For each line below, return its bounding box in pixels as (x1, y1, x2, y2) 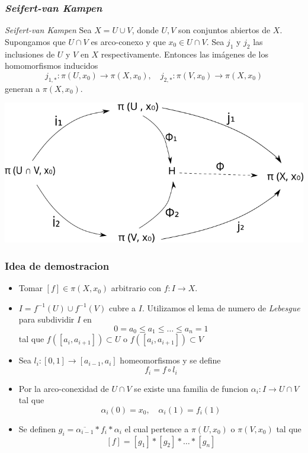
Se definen (18, 422, 56, 435)
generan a (5, 82, 40, 94)
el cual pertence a (124, 422, 189, 435)
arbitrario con (111, 282, 161, 294)
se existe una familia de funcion (134, 382, 249, 394)
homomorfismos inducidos (5, 59, 98, 72)
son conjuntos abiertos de (178, 24, 271, 36)
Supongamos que (5, 35, 66, 47)
